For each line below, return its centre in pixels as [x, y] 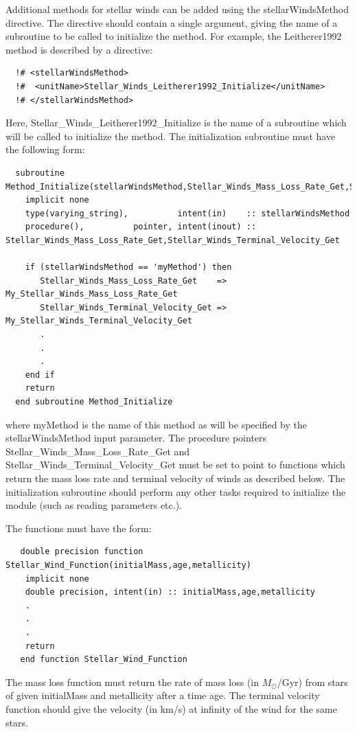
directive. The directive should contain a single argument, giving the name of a [172, 22]
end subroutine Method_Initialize [94, 402]
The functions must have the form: [79, 528]
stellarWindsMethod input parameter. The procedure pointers [136, 438]
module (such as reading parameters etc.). [94, 505]
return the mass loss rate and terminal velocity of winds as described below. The [175, 478]
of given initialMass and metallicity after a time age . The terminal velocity [163, 695]
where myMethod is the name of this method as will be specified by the [156, 424]
